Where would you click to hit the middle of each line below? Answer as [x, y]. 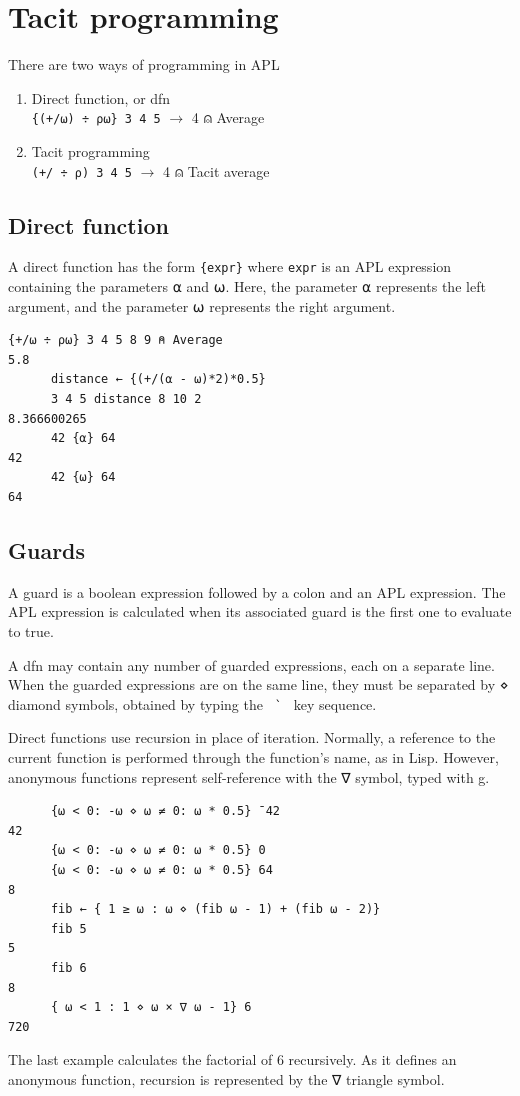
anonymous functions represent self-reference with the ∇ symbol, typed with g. [249, 776]
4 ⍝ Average [228, 117]
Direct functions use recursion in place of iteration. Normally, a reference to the [252, 737]
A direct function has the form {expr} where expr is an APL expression [230, 266]
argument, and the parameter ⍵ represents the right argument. [202, 305]
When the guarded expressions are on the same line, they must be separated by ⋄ [258, 684]
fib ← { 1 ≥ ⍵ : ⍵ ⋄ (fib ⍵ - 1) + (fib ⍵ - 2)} [215, 909]
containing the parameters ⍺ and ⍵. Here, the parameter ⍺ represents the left [247, 286]
